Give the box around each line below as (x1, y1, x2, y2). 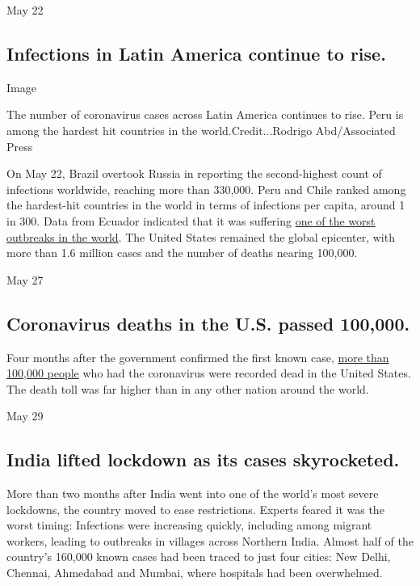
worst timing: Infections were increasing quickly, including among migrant (6, 516, 372, 533)
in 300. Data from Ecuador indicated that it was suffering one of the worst (6, 212, 376, 229)
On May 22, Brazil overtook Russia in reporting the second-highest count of (6, 165, 382, 182)
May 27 (6, 271, 44, 288)
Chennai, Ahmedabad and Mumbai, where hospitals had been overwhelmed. (6, 564, 383, 581)
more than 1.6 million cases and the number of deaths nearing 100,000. (6, 244, 358, 261)
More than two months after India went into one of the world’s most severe (6, 485, 379, 502)
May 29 (6, 407, 44, 424)
